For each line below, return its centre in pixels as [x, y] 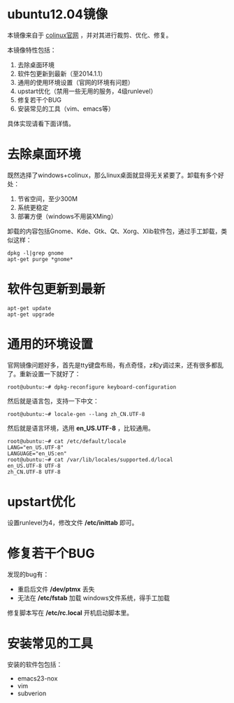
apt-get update [29, 308]
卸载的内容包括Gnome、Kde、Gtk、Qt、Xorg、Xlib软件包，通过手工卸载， [114, 231]
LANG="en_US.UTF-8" [36, 447]
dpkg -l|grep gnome [36, 253]
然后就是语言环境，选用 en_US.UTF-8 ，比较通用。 [81, 428]
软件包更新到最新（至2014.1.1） [62, 74]
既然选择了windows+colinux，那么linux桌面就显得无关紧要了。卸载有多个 [113, 175]
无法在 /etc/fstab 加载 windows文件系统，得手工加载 [94, 598]
